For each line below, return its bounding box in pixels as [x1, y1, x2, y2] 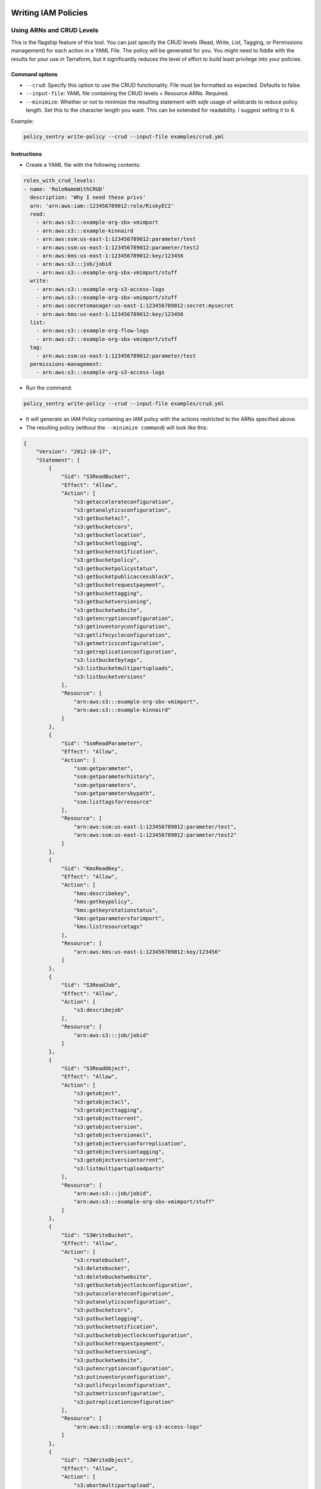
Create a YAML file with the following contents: [26, 161, 141, 169]
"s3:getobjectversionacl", [73, 1132, 153, 1139]
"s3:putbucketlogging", [73, 1315, 143, 1322]
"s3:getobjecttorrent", [73, 1115, 143, 1122]
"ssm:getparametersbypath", [73, 790, 156, 797]
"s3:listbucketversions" [73, 673, 146, 680]
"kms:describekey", [73, 890, 131, 896]
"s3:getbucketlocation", [73, 532, 146, 538]
